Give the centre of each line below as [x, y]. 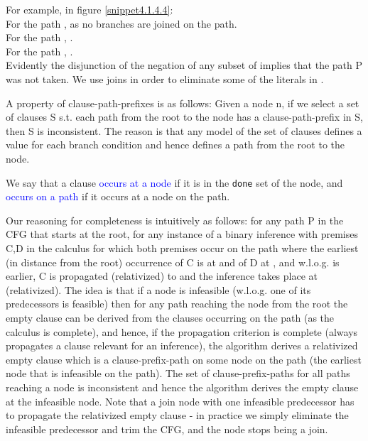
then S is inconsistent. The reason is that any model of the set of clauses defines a [184, 130]
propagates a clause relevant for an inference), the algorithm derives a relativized [182, 345]
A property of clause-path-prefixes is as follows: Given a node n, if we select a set [183, 103]
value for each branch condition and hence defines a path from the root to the [175, 145]
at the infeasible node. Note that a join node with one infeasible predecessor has [180, 401]
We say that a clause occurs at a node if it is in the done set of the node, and [174, 182]
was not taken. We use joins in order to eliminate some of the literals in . [165, 78]
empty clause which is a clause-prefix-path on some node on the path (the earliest [184, 359]
